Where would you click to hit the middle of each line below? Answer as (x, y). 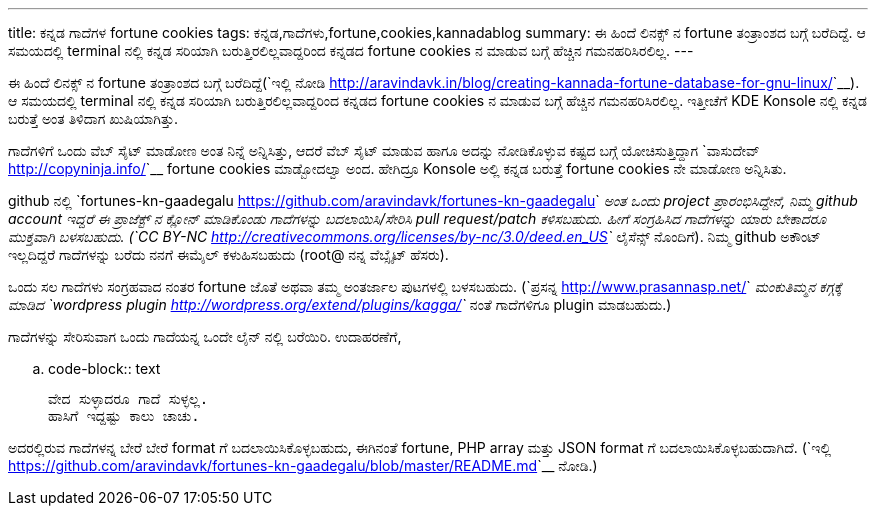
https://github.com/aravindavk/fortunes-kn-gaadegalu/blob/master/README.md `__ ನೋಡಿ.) (303, 465)
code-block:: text (104, 368)
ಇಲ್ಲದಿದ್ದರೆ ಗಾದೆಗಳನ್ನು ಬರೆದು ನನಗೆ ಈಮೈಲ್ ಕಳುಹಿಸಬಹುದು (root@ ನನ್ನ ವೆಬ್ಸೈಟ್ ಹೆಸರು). (228, 254)
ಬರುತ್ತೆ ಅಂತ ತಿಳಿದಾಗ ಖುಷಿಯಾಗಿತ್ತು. (93, 118)
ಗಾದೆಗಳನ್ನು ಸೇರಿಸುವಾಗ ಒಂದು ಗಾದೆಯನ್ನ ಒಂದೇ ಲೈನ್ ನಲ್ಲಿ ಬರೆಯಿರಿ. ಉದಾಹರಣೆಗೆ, (205, 336)
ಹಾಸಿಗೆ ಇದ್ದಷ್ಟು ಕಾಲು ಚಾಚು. (124, 416)
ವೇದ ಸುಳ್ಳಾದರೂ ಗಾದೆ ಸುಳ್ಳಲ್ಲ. (128, 399)
